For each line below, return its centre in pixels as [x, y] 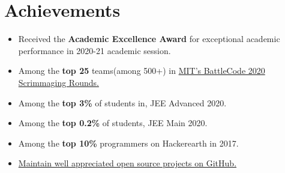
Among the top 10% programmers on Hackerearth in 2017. [128, 143]
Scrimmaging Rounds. [58, 82]
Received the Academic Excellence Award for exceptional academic [149, 39]
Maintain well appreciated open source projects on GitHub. [127, 163]
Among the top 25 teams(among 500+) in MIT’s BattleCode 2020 [142, 71]
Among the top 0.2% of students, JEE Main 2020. [113, 123]
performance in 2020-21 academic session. [94, 50]
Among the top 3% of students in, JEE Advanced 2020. [122, 102]
